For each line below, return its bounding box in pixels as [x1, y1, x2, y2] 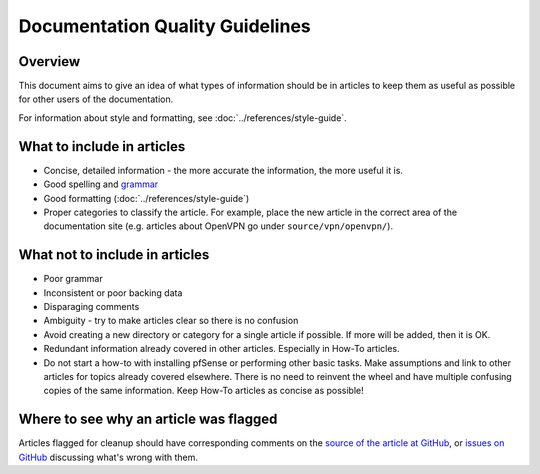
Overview [18, 53, 81, 70]
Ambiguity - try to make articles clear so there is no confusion [43, 315, 299, 327]
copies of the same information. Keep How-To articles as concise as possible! [43, 385, 364, 397]
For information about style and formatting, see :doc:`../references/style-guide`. [18, 111, 347, 124]
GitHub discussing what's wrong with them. [18, 451, 199, 463]
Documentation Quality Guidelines [18, 15, 311, 37]
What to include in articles [18, 138, 186, 155]
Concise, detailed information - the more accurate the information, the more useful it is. [43, 164, 404, 176]
